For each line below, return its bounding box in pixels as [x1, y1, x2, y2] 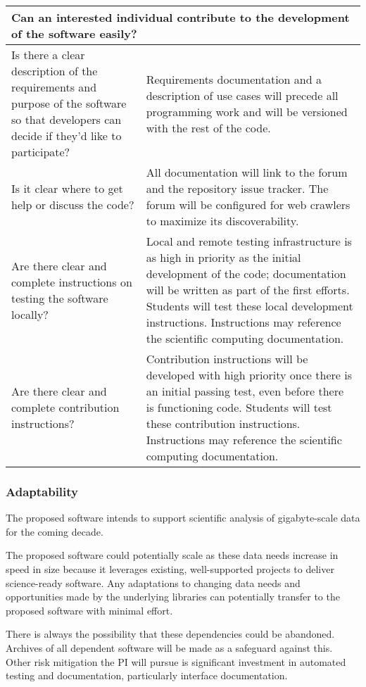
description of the [11, 63, 98, 79]
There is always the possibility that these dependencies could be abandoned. [6, 626, 335, 641]
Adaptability [6, 482, 79, 500]
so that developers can [11, 111, 122, 127]
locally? [11, 305, 49, 322]
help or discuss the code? [11, 196, 134, 213]
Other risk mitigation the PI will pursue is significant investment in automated [6, 654, 346, 669]
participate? [11, 144, 70, 160]
